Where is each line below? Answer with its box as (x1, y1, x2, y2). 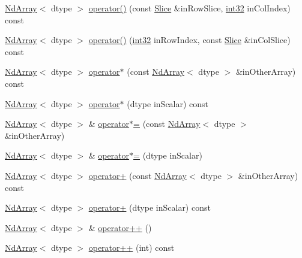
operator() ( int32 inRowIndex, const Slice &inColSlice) (88, 34, 291, 46)
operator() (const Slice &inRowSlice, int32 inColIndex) (88, 2, 291, 14)
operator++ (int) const (88, 241, 175, 254)
